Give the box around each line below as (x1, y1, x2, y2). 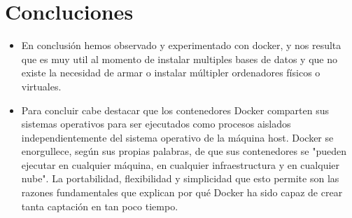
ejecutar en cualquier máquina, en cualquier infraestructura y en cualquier (21, 157, 340, 172)
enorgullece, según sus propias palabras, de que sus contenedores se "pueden (21, 144, 346, 158)
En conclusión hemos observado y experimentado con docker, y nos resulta (21, 38, 342, 53)
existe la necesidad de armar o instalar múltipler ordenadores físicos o (21, 65, 321, 80)
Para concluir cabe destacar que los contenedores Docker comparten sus (21, 102, 330, 117)
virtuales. (21, 79, 62, 93)
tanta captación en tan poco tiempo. (21, 198, 178, 213)
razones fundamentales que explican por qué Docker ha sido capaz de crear (21, 185, 343, 200)
